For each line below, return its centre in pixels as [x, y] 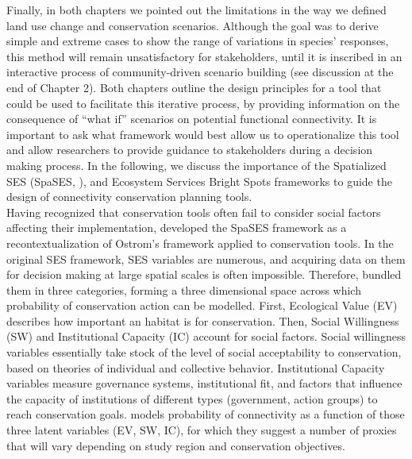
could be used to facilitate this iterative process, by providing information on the [203, 103]
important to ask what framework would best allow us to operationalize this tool [203, 134]
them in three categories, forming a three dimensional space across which [184, 289]
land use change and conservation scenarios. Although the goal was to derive [193, 25]
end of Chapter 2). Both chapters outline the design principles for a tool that [194, 87]
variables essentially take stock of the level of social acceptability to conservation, [204, 352]
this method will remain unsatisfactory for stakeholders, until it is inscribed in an [204, 56]
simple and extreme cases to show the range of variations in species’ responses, [198, 41]
